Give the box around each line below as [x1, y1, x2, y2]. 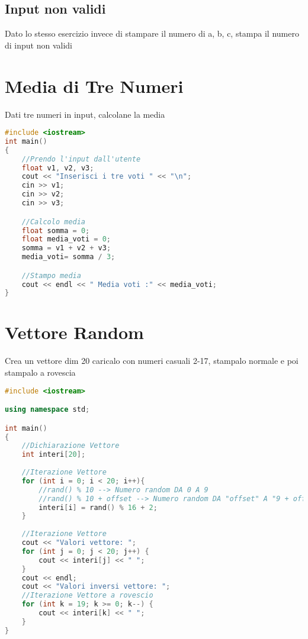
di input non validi [5, 38, 72, 51]
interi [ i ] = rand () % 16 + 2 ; [38, 503, 158, 512]
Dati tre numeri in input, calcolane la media [5, 108, 165, 120]
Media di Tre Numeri [5, 73, 184, 98]
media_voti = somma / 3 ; [21, 253, 115, 262]
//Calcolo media [21, 217, 86, 226]
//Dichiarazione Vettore [21, 441, 120, 450]
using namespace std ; [5, 405, 90, 414]
